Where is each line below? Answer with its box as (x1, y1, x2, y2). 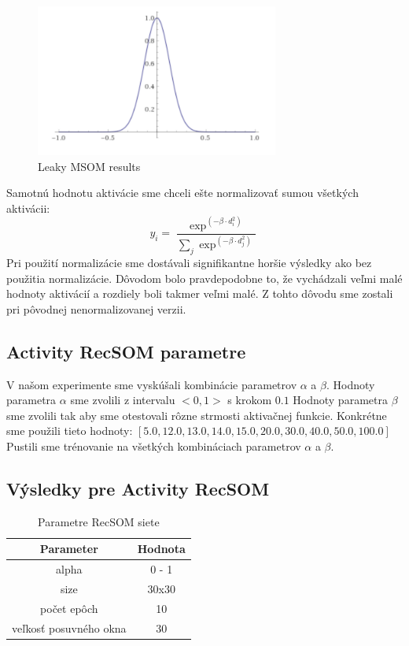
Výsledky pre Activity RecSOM (6, 476, 270, 500)
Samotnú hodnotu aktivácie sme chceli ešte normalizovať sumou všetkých (6, 184, 359, 201)
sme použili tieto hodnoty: (6, 422, 133, 439)
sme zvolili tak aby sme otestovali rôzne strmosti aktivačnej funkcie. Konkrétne (6, 407, 387, 423)
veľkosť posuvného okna (12, 619, 127, 636)
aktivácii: (6, 199, 50, 216)
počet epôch (40, 600, 98, 616)
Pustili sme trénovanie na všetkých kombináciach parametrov (6, 438, 301, 454)
